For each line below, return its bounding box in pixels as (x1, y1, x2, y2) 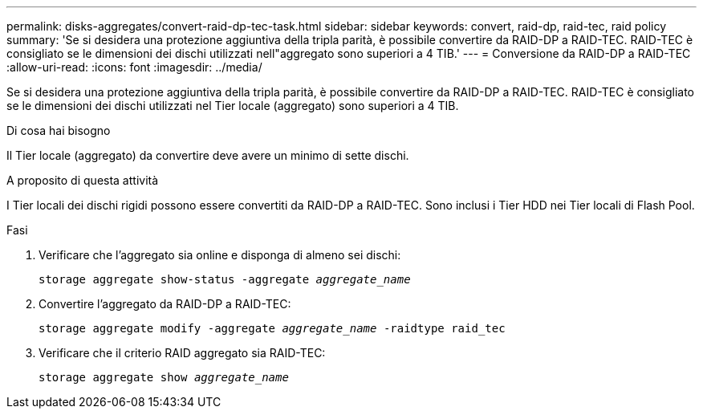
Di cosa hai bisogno (6, 124, 111, 137)
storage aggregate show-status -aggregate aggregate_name (39, 273, 411, 286)
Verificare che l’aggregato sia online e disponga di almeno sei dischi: (39, 248, 401, 262)
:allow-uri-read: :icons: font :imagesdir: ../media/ (6, 60, 262, 74)
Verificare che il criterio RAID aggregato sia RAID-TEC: (39, 346, 326, 360)
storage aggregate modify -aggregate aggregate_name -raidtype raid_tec (39, 322, 506, 335)
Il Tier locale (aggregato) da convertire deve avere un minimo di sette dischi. (6, 149, 409, 162)
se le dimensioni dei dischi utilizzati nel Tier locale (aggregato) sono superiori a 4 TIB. (6, 99, 459, 112)
